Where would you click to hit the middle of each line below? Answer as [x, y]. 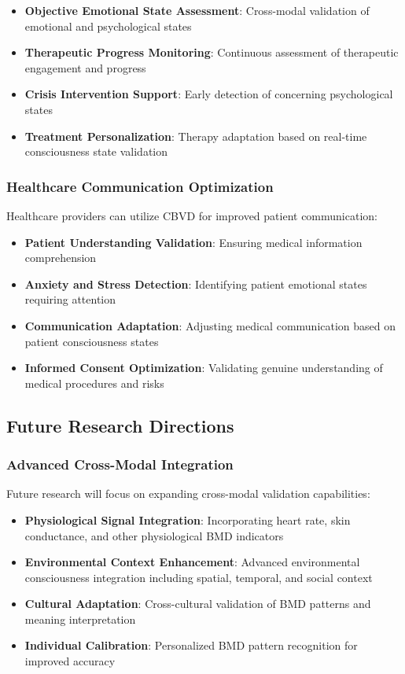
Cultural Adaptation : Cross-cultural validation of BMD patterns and [198, 604]
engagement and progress [85, 67]
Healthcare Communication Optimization [140, 186]
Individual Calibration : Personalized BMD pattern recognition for [191, 645]
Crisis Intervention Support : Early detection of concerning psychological [209, 94]
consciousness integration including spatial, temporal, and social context [199, 577]
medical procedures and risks [94, 383]
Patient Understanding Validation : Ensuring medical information [193, 242]
